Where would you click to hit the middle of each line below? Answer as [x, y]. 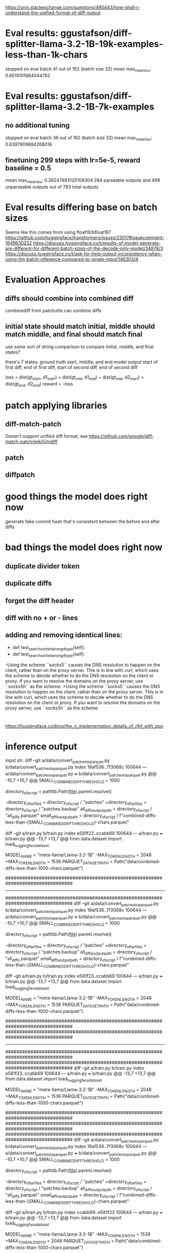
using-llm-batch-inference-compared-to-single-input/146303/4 [72, 259]
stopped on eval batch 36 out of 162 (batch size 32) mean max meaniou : [79, 138]
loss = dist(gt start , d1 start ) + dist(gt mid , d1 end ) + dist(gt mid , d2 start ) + [75, 378]
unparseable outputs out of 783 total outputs [52, 187]
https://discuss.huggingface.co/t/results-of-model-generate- [97, 243]
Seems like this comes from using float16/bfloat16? [58, 232]
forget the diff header [40, 601]
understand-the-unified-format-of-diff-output [53, 13]
